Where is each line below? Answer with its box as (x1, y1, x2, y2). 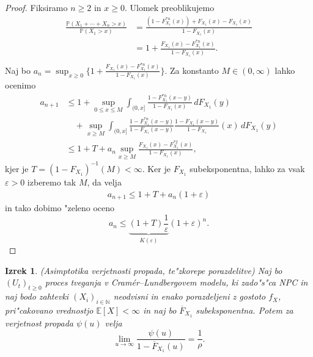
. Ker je (142, 162, 171, 175)
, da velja (87, 175, 122, 188)
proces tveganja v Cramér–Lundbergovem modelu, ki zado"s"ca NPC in (45, 276, 308, 289)
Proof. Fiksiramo (5, 1, 68, 13)
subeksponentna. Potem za (196, 303, 293, 316)
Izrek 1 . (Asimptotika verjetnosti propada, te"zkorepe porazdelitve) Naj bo (5, 264, 282, 276)
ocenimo (5, 79, 36, 92)
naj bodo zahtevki (5, 290, 69, 303)
